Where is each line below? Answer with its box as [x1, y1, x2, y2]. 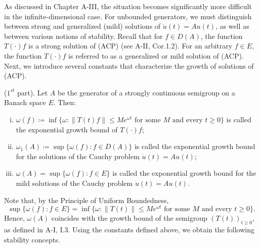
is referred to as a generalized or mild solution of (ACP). [68, 50, 244, 61]
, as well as [215, 21, 249, 31]
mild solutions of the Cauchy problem [16, 177, 133, 188]
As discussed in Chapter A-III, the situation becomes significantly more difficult [4, 1, 252, 11]
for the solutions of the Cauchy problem [16, 151, 140, 161]
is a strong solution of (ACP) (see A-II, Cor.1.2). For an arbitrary [28, 40, 233, 51]
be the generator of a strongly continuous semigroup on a [58, 87, 235, 97]
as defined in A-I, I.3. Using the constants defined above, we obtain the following [4, 224, 254, 234]
